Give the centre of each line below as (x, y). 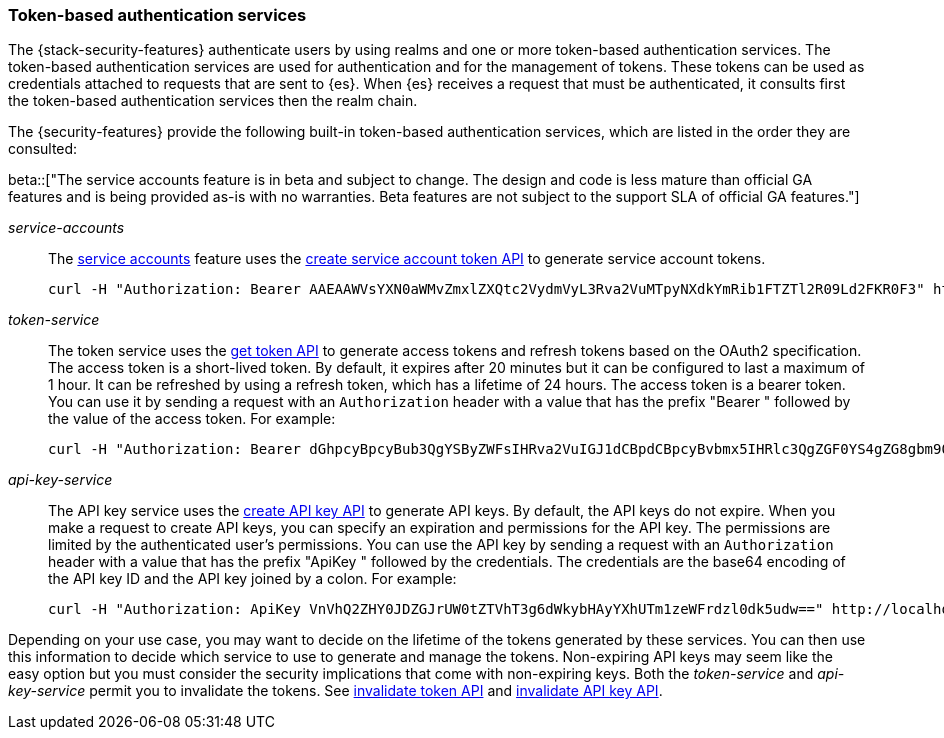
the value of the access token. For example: (192, 419)
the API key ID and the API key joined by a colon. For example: (252, 579)
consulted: (43, 149)
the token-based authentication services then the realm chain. (213, 101)
